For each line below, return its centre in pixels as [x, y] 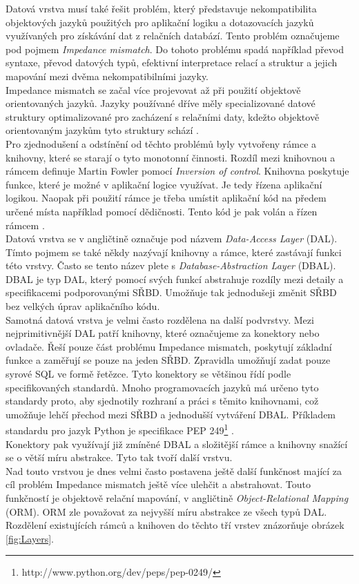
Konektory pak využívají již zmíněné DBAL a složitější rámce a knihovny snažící [177, 444]
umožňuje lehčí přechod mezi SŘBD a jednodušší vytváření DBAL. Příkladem [171, 414]
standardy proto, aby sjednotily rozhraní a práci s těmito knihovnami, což [162, 401]
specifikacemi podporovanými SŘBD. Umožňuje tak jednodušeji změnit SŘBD [171, 292]
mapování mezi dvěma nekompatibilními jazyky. [107, 76]
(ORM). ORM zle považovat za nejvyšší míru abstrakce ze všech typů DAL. [166, 511]
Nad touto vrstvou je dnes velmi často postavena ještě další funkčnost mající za [174, 470]
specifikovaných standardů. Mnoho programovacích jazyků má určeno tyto [162, 387]
